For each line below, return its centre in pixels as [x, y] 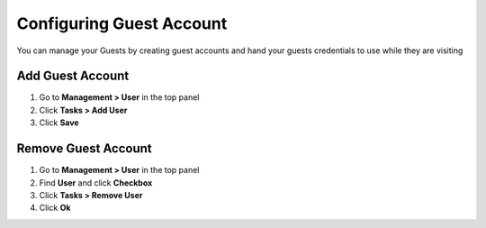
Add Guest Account [73, 76]
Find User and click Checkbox [96, 182]
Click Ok [55, 208]
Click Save [59, 123]
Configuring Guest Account [122, 23]
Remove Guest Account [84, 149]
